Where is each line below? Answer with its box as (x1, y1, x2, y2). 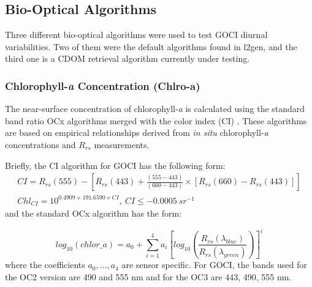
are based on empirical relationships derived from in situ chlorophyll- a (5, 126, 268, 139)
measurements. (94, 138, 150, 151)
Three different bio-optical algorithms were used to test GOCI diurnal (5, 28, 268, 41)
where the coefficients (5, 258, 85, 271)
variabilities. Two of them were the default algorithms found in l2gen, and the (5, 40, 297, 53)
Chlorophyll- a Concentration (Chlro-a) (5, 78, 200, 93)
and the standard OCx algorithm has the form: (5, 207, 182, 220)
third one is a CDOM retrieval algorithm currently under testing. (5, 52, 250, 65)
